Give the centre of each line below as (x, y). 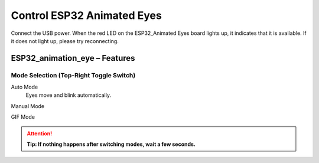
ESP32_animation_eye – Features (73, 58)
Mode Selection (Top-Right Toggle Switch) (73, 75)
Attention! (40, 133)
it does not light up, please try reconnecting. (65, 41)
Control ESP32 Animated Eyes (86, 15)
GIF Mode (23, 117)
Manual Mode (28, 106)
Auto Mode (25, 87)
